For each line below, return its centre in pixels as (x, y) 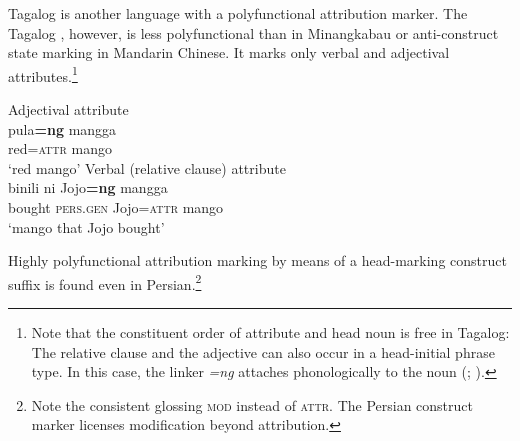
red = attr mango (60, 148)
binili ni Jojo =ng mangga (88, 187)
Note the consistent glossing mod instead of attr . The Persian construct (252, 404)
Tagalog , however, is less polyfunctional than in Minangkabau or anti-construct (253, 32)
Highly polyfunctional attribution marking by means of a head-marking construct (257, 260)
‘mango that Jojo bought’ (86, 226)
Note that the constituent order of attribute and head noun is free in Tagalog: (270, 332)
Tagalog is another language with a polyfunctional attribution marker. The (238, 13)
